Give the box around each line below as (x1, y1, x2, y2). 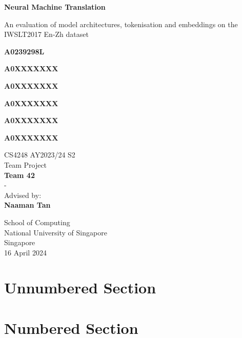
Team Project (4, 159, 47, 170)
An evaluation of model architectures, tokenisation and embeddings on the (4, 18, 238, 29)
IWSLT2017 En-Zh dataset (4, 29, 89, 39)
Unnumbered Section (4, 277, 156, 298)
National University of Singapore (4, 227, 107, 237)
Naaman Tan (4, 200, 51, 210)
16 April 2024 (4, 247, 47, 257)
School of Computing (4, 216, 70, 227)
